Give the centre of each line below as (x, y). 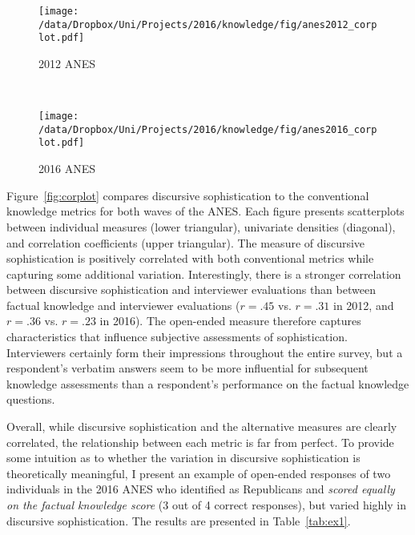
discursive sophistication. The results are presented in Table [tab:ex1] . (179, 520)
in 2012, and (364, 305)
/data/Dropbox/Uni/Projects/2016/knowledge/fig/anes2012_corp (208, 24)
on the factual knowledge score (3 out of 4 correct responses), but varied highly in (207, 505)
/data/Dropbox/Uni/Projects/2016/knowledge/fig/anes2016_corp (208, 129)
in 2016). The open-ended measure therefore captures (230, 321)
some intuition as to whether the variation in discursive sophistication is (183, 458)
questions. (31, 399)
